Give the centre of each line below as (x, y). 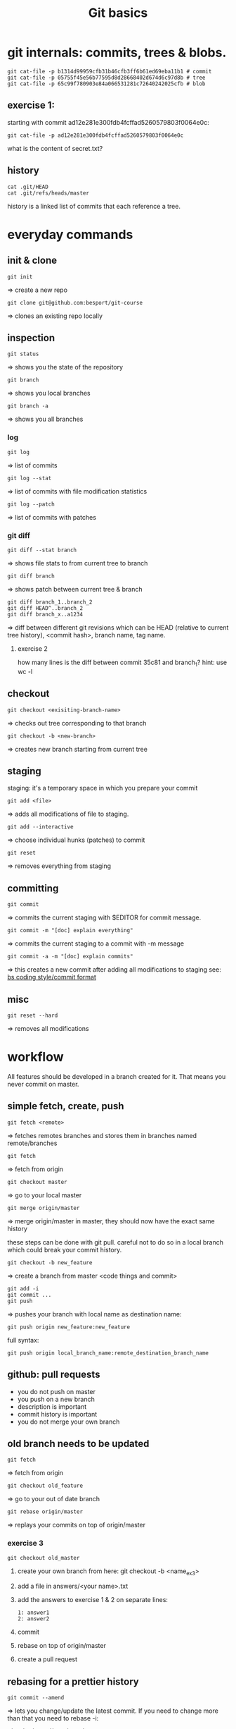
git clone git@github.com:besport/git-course (75, 303)
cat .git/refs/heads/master (48, 193)
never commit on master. (43, 1084)
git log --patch (31, 504)
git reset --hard (33, 1016)
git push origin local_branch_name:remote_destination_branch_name (108, 1353)
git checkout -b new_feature (50, 1263)
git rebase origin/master (45, 1512)
